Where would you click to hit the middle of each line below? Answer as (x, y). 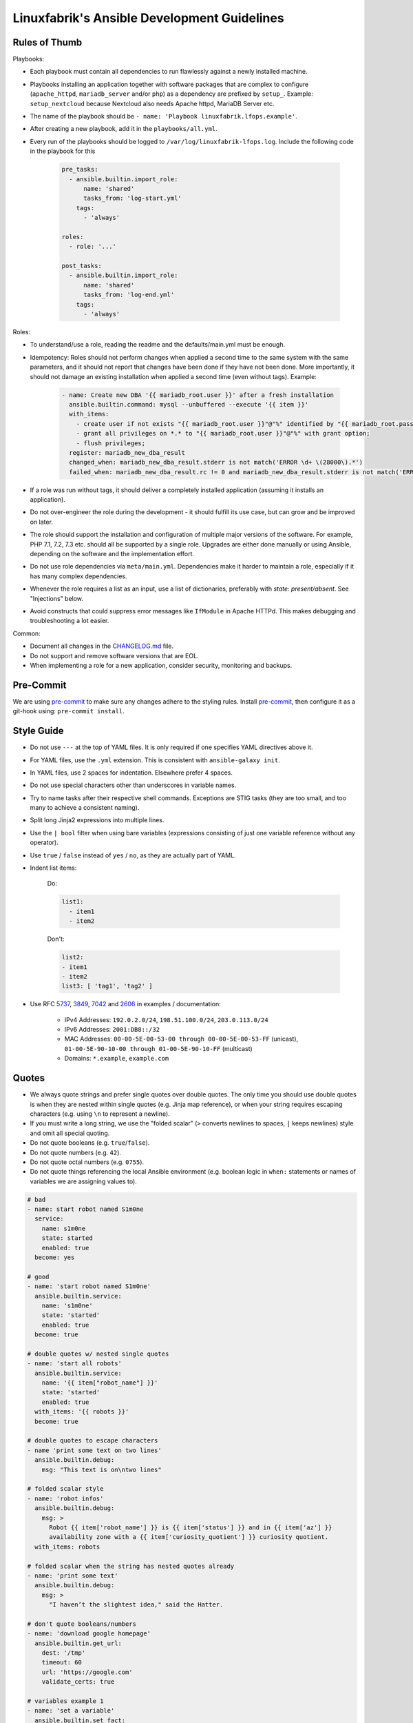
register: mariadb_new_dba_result (127, 452)
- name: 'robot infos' (65, 1498)
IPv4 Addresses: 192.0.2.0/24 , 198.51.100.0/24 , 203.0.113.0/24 (166, 1019)
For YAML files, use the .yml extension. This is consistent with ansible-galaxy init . (155, 760)
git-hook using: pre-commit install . (69, 711)
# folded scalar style (65, 1489)
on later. (41, 522)
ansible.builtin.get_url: (78, 1643)
